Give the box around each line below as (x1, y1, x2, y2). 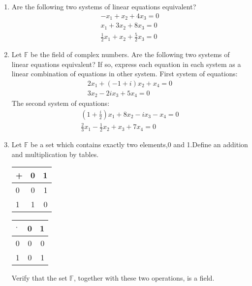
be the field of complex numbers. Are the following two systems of (31, 49, 230, 59)
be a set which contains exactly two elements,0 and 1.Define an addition (31, 139, 248, 150)
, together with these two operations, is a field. (73, 273, 215, 283)
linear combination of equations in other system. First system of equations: (11, 68, 238, 79)
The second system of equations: (11, 98, 110, 108)
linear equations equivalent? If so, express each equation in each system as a (11, 59, 241, 69)
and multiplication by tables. (11, 149, 99, 159)
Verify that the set (11, 273, 67, 283)
